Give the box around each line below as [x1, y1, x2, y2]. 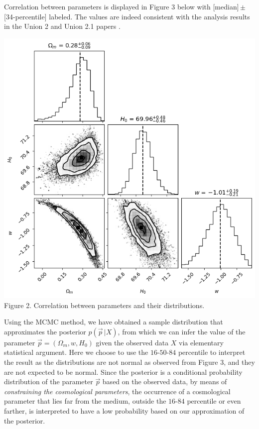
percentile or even [187, 396, 241, 406]
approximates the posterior [4, 326, 86, 336]
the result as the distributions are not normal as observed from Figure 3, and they [4, 357, 255, 367]
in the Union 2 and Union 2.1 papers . [4, 21, 121, 31]
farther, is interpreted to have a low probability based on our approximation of [4, 406, 245, 416]
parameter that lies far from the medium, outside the [4, 396, 166, 406]
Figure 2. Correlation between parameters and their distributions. [4, 300, 205, 310]
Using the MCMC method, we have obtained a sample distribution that [4, 317, 223, 327]
